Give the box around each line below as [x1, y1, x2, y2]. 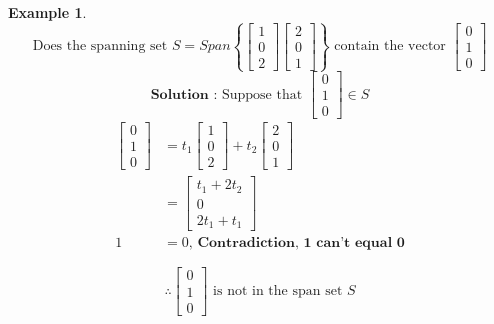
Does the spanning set [32, 39, 168, 54]
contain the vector [334, 39, 446, 54]
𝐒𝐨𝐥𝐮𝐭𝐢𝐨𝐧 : [150, 87, 218, 102]
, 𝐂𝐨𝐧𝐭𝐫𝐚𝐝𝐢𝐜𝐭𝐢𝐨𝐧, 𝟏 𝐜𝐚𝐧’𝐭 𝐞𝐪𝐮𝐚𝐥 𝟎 [188, 236, 405, 251]
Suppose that [221, 87, 303, 102]
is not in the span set [213, 284, 343, 299]
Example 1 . [8, 2, 87, 22]
